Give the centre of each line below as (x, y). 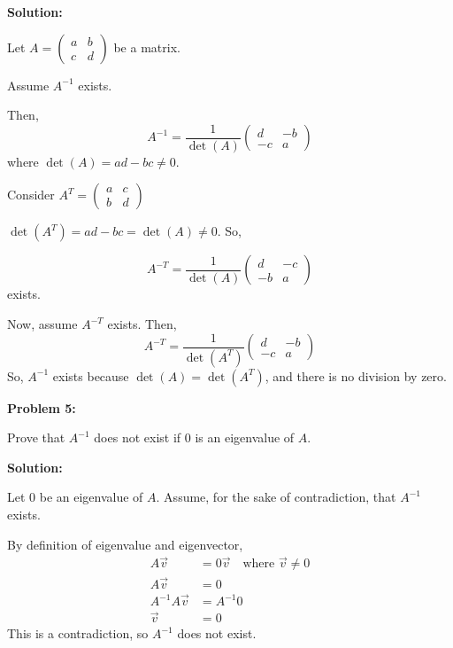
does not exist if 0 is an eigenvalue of (194, 437)
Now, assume (42, 324)
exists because (91, 375)
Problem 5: (42, 407)
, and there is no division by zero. (356, 375)
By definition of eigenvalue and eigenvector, (125, 544)
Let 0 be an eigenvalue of (75, 497)
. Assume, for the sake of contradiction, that (276, 497)
